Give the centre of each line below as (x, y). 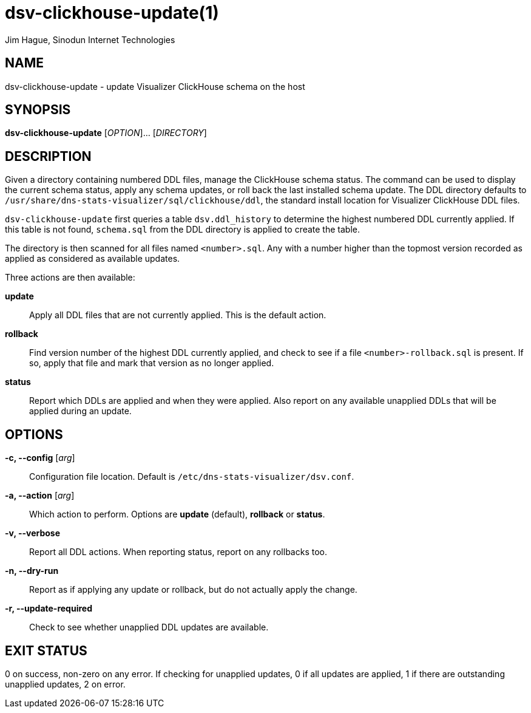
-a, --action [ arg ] (40, 496)
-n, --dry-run (32, 571)
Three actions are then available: (70, 278)
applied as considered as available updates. (93, 259)
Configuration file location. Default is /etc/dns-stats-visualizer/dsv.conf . (192, 477)
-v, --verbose (33, 533)
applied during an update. (80, 411)
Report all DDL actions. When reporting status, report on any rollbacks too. (178, 552)
